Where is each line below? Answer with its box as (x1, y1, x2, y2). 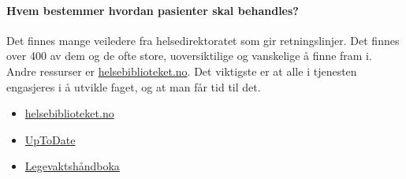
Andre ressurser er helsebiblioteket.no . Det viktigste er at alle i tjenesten (6, 62, 357, 79)
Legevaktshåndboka (24, 158, 120, 174)
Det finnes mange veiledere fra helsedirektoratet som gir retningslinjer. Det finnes (6, 32, 400, 48)
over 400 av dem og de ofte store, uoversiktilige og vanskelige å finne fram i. (6, 47, 372, 64)
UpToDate (24, 131, 76, 147)
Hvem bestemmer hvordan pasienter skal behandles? (6, 2, 299, 18)
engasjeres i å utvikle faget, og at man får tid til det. (6, 78, 261, 95)
